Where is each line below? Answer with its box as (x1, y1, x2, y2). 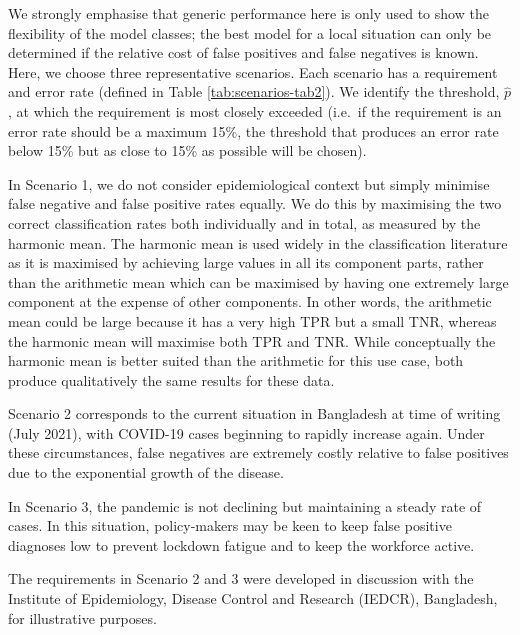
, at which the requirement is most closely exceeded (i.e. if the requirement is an (8, 100, 502, 121)
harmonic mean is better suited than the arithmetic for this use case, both (8, 350, 464, 371)
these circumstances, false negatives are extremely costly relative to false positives (8, 442, 509, 463)
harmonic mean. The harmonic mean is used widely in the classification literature (8, 232, 508, 253)
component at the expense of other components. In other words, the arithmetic (8, 291, 492, 312)
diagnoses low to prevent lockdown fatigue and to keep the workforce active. (8, 534, 475, 555)
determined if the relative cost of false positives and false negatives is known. (8, 42, 479, 63)
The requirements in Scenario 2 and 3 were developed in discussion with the (8, 568, 474, 589)
